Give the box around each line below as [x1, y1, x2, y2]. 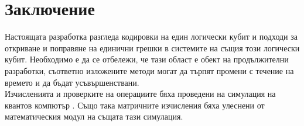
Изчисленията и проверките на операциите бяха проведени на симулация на [5, 87, 276, 100]
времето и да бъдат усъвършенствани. [5, 76, 139, 88]
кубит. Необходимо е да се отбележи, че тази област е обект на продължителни [5, 53, 289, 65]
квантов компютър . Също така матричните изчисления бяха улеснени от [5, 99, 265, 111]
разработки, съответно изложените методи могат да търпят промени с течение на [5, 64, 294, 76]
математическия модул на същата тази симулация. [5, 110, 183, 123]
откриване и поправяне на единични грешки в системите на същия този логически [5, 41, 300, 54]
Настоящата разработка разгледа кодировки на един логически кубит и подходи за [5, 30, 298, 43]
